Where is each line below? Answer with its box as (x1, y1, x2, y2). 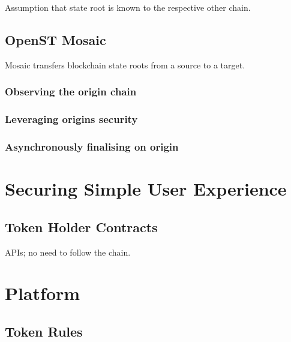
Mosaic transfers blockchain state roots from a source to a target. (5, 58, 245, 71)
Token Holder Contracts (5, 217, 158, 236)
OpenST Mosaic (5, 30, 106, 49)
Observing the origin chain (5, 84, 137, 99)
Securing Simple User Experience (5, 176, 287, 201)
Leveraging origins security (5, 112, 138, 127)
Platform (5, 281, 80, 305)
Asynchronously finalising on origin (5, 139, 179, 154)
